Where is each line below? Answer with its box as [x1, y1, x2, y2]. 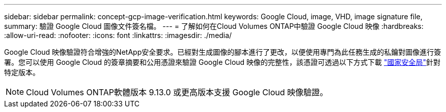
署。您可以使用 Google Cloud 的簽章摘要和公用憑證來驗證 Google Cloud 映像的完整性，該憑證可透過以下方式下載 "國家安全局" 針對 [4, 58, 441, 66]
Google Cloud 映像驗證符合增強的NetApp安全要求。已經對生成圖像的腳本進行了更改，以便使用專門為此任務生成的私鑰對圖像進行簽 [4, 48, 441, 56]
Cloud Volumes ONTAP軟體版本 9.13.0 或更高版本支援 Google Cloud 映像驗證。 [26, 87, 328, 97]
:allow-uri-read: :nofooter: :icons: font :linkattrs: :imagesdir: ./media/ [4, 31, 232, 40]
